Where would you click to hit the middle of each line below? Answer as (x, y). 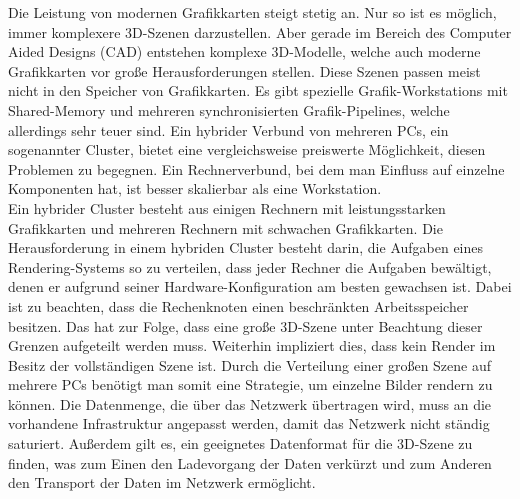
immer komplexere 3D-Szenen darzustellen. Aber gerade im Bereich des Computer (260, 31)
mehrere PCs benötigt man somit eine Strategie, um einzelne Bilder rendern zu (250, 384)
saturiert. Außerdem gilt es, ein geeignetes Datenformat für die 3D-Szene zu (240, 443)
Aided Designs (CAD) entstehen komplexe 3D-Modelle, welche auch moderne (244, 51)
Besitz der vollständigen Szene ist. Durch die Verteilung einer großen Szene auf (250, 364)
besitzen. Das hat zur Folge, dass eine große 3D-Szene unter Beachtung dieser (245, 325)
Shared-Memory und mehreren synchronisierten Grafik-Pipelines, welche (229, 109)
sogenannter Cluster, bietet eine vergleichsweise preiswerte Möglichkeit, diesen (247, 149)
